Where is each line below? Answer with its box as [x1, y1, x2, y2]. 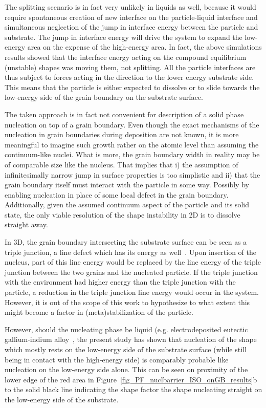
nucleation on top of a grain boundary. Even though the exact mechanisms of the [5, 119, 259, 130]
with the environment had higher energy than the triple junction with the [5, 276, 236, 287]
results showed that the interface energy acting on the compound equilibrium [5, 51, 247, 62]
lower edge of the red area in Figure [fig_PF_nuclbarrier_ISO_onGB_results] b [5, 374, 257, 384]
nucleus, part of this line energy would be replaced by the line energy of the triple [5, 256, 261, 267]
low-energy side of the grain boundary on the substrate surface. [5, 92, 203, 102]
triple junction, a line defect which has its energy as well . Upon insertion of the [5, 246, 256, 257]
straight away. [5, 219, 48, 230]
